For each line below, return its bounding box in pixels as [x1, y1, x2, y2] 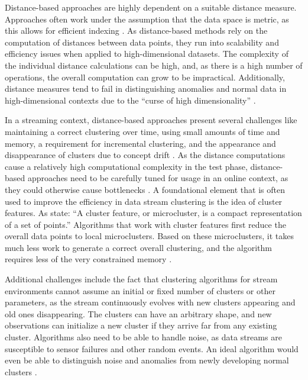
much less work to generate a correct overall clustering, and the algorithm [5, 241, 272, 253]
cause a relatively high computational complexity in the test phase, [5, 160, 248, 172]
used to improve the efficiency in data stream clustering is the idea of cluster [5, 195, 283, 207]
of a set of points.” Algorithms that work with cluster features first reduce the [5, 218, 286, 230]
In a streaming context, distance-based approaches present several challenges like [5, 114, 297, 126]
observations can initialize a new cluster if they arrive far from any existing [5, 319, 277, 331]
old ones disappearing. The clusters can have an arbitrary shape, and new [5, 307, 272, 320]
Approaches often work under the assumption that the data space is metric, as [5, 12, 289, 25]
